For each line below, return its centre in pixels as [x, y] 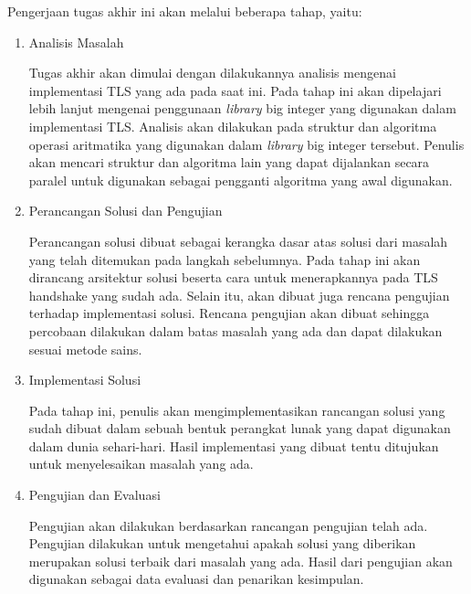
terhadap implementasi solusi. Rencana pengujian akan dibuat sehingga [229, 313]
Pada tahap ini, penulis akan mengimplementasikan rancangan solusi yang [237, 410]
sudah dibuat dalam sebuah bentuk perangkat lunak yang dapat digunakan [240, 428]
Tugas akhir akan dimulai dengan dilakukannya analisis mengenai [212, 73]
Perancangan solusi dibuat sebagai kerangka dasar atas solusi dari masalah [238, 241]
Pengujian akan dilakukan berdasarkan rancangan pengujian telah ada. [228, 525]
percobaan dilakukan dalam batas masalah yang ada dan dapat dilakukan [235, 330]
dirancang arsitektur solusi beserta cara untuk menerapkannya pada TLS [233, 277]
